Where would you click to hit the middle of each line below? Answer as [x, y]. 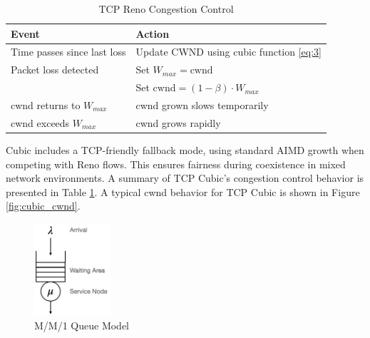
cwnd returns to [46, 104]
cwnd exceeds [40, 122]
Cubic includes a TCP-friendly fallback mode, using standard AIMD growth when [185, 149]
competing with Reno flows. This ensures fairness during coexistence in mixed [176, 164]
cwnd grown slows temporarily [202, 104]
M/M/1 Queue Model [82, 325]
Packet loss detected [55, 70]
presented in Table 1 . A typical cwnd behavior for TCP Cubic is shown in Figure [183, 191]
